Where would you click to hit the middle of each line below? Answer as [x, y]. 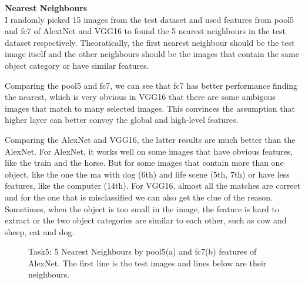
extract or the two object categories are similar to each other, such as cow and [146, 220]
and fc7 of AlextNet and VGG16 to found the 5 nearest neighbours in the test [145, 31]
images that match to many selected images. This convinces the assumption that [150, 108]
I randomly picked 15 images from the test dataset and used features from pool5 [150, 19]
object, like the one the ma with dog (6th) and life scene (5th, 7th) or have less [147, 174]
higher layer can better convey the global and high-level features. [122, 120]
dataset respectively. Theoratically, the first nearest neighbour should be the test [150, 42]
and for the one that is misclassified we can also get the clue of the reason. [139, 197]
